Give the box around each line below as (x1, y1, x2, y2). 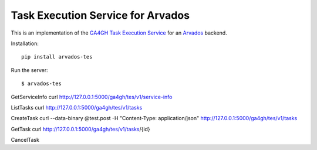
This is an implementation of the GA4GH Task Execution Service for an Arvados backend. (11, 29, 227, 36)
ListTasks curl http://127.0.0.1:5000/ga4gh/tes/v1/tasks (11, 104, 143, 111)
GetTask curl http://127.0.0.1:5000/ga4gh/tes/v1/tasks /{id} (11, 125, 150, 132)
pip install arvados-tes (21, 53, 93, 60)
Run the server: (11, 66, 48, 73)
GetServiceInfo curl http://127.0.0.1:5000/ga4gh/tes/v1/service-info (11, 93, 173, 100)
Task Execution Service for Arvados (11, 9, 190, 22)
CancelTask (11, 137, 39, 144)
